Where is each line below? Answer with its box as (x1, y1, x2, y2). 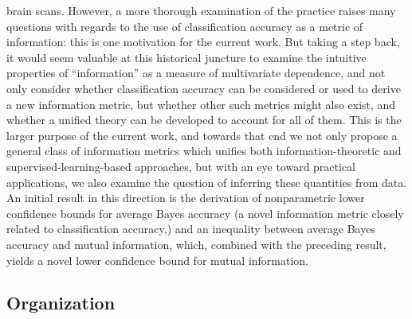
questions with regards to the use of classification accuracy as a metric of (6, 18, 363, 34)
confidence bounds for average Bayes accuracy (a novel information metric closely (6, 204, 404, 221)
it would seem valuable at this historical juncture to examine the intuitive (6, 49, 367, 65)
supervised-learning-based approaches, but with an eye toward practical (6, 158, 356, 174)
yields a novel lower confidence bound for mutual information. (6, 251, 309, 268)
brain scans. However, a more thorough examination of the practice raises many (6, 2, 396, 18)
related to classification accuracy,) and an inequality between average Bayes (6, 220, 375, 237)
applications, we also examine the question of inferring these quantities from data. (6, 173, 407, 190)
